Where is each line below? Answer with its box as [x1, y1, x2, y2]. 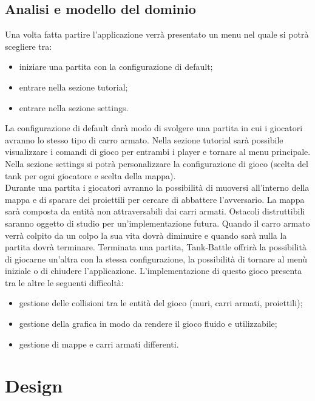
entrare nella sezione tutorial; [19, 80, 128, 93]
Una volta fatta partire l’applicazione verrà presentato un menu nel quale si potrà [5, 28, 309, 41]
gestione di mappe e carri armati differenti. [19, 337, 179, 350]
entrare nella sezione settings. [19, 101, 129, 114]
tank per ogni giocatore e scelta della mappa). [5, 169, 176, 182]
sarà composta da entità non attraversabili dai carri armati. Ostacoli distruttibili [5, 205, 305, 218]
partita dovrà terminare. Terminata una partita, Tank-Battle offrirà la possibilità [5, 241, 307, 253]
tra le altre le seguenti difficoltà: [5, 276, 124, 289]
